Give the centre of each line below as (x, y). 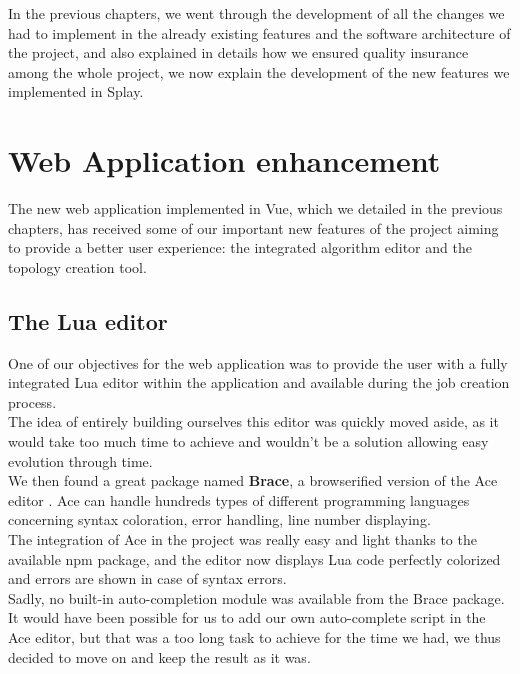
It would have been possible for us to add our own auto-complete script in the (247, 617)
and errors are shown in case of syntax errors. (147, 578)
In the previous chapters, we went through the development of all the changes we (256, 13)
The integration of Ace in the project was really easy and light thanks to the (242, 539)
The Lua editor (88, 320)
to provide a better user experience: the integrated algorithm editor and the (240, 247)
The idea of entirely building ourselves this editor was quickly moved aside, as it (253, 421)
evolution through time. (80, 460)
